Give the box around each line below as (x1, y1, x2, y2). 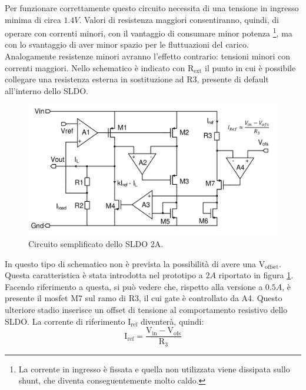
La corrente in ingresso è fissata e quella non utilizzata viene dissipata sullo (18, 362, 290, 375)
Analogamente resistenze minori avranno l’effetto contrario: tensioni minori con (5, 50, 291, 62)
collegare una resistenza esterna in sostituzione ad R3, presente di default (5, 73, 269, 85)
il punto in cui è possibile (205, 61, 296, 74)
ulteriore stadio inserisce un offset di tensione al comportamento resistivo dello (5, 303, 288, 315)
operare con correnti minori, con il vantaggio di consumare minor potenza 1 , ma (5, 25, 292, 39)
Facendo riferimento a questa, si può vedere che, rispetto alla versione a (5, 280, 263, 292)
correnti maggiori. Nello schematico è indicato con (5, 61, 185, 74)
